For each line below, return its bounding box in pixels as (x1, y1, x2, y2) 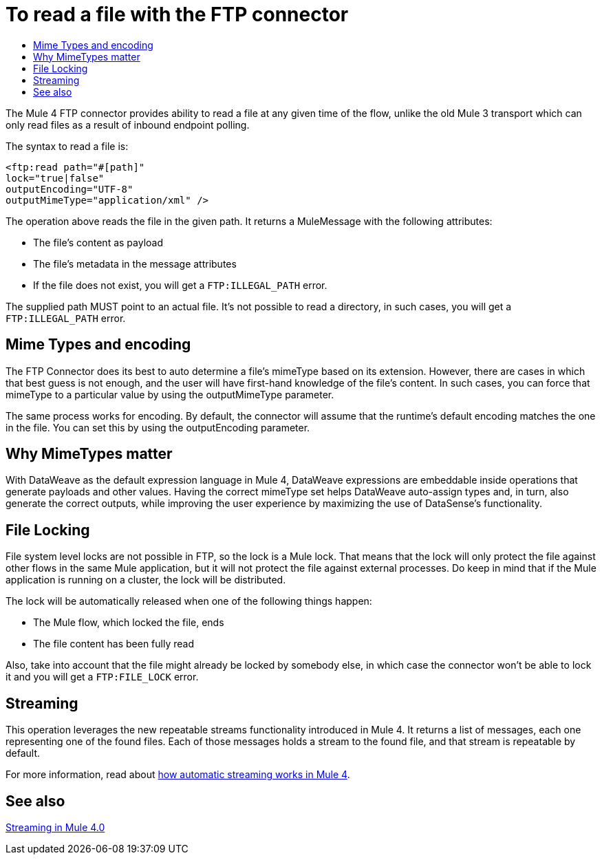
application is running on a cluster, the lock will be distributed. (6, 574, 286, 586)
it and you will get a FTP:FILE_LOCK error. (6, 671, 199, 683)
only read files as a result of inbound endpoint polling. (6, 118, 250, 131)
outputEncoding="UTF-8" (6, 183, 133, 195)
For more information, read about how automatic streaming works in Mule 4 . (6, 768, 350, 781)
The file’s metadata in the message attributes (33, 257, 237, 270)
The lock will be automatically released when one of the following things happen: (6, 595, 372, 608)
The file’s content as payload (33, 236, 164, 248)
